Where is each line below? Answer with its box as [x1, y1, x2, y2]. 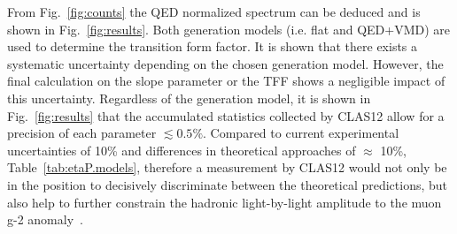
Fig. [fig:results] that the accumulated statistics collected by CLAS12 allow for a [7, 106, 445, 125]
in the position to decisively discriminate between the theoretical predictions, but [7, 175, 448, 193]
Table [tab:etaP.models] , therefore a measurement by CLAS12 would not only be [7, 158, 447, 177]
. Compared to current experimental [203, 124, 399, 142]
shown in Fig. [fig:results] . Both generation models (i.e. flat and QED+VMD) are [7, 19, 451, 38]
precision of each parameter [7, 124, 157, 142]
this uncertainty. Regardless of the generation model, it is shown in [7, 88, 371, 107]
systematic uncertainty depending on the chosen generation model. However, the [7, 54, 444, 72]
